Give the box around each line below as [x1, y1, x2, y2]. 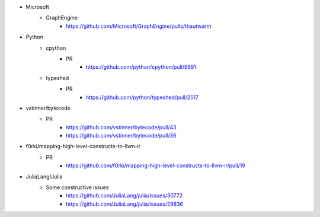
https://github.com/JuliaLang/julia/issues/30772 [66, 192, 183, 199]
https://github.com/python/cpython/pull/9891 [86, 63, 197, 71]
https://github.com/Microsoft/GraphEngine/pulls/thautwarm [66, 23, 212, 30]
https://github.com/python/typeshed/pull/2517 [86, 94, 199, 101]
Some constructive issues [46, 184, 109, 191]
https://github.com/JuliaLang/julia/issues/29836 [66, 200, 184, 208]
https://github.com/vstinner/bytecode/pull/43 [66, 123, 177, 130]
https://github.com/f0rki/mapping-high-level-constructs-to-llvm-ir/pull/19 [66, 162, 245, 169]
